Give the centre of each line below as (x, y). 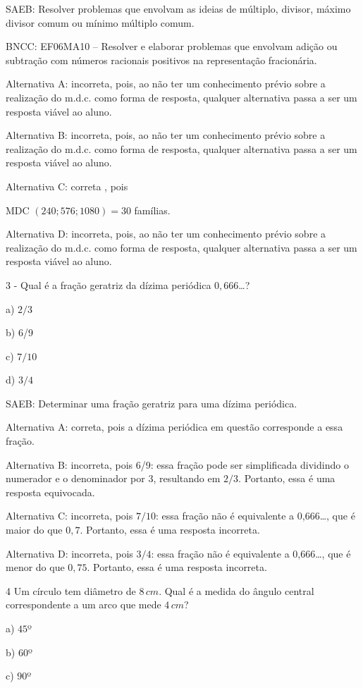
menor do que (35, 567)
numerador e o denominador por (75, 478)
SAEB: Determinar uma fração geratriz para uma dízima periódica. (152, 403)
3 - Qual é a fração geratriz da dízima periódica (109, 284)
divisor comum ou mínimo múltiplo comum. (100, 22)
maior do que (34, 530)
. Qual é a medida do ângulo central (236, 590)
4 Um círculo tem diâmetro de (71, 590)
